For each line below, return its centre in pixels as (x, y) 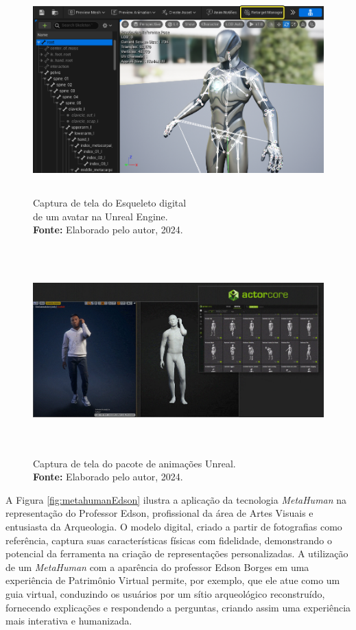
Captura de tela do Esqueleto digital (110, 202)
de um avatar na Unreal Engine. (100, 216)
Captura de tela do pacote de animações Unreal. (134, 463)
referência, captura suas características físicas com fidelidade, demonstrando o (169, 540)
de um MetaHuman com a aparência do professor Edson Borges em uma (157, 567)
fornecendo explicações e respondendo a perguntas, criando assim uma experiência (178, 607)
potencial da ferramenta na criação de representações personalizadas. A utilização (177, 553)
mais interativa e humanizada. (69, 621)
